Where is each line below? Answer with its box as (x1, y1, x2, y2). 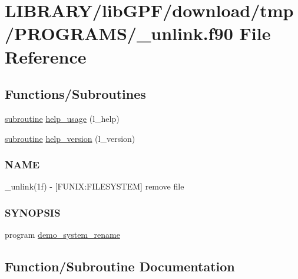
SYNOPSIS (5, 205, 61, 220)
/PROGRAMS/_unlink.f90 (5, 21, 233, 45)
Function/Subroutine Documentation (5, 257, 235, 275)
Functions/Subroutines (5, 85, 146, 103)
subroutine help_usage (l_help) (5, 112, 120, 124)
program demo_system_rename (5, 228, 120, 241)
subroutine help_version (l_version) (5, 132, 135, 144)
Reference (5, 44, 87, 68)
